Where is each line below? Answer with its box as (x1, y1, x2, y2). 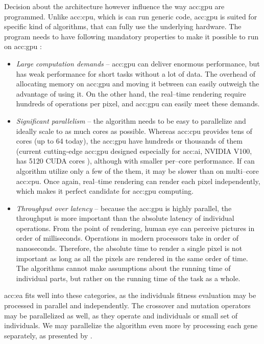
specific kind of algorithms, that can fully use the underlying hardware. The (4, 21, 242, 32)
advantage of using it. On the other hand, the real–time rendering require (16, 88, 246, 99)
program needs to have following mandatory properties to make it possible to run (4, 31, 259, 41)
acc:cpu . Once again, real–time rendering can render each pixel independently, (16, 175, 260, 186)
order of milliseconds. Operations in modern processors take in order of (16, 233, 238, 243)
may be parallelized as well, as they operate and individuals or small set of (4, 310, 238, 320)
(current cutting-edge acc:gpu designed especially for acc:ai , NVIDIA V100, (16, 145, 252, 156)
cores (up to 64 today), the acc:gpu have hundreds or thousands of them (16, 135, 243, 146)
